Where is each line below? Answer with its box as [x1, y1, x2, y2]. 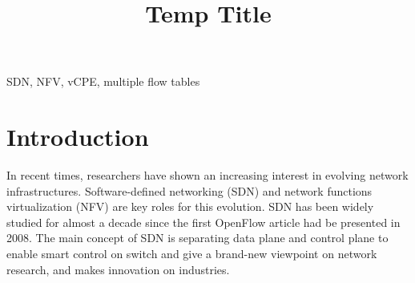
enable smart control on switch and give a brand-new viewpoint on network [6, 245, 377, 262]
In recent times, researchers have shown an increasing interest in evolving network [6, 167, 409, 184]
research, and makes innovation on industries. [6, 261, 230, 277]
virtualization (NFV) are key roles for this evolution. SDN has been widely [6, 198, 374, 215]
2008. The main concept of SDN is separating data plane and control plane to [6, 229, 389, 246]
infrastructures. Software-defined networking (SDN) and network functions [6, 182, 373, 199]
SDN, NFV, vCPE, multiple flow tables [6, 73, 200, 90]
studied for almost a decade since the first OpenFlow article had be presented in [6, 213, 401, 230]
